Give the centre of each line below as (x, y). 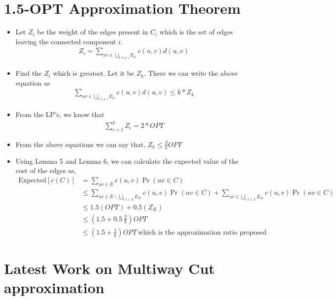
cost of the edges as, (46, 170)
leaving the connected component (66, 41)
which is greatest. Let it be (94, 73)
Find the (29, 73)
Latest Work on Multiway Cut (110, 268)
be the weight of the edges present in (93, 32)
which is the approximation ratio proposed (202, 232)
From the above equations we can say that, (81, 144)
